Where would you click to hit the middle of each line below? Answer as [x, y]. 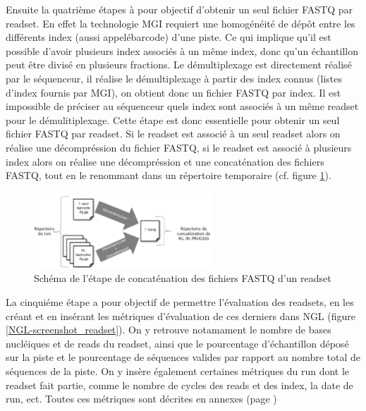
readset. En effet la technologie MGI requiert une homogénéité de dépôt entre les [181, 23]
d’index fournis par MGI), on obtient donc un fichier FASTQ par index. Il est [173, 92]
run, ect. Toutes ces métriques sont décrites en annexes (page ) [141, 399]
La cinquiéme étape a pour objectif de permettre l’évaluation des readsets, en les [180, 302]
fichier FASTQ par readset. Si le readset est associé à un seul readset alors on [173, 134]
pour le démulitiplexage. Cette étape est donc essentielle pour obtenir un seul [173, 119]
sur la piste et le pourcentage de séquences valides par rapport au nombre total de [183, 357]
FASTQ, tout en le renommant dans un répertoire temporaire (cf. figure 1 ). [169, 175]
